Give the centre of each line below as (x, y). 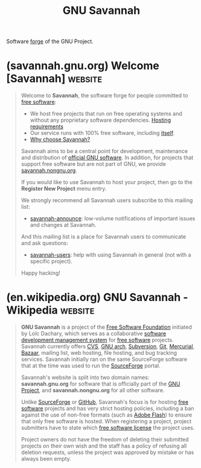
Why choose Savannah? (60, 139)
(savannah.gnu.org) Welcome (83, 66)
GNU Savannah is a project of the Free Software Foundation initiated (106, 327)
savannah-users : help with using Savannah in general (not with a (110, 255)
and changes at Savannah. (63, 225)
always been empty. (46, 459)
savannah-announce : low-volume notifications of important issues (113, 219)
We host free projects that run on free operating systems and (106, 114)
